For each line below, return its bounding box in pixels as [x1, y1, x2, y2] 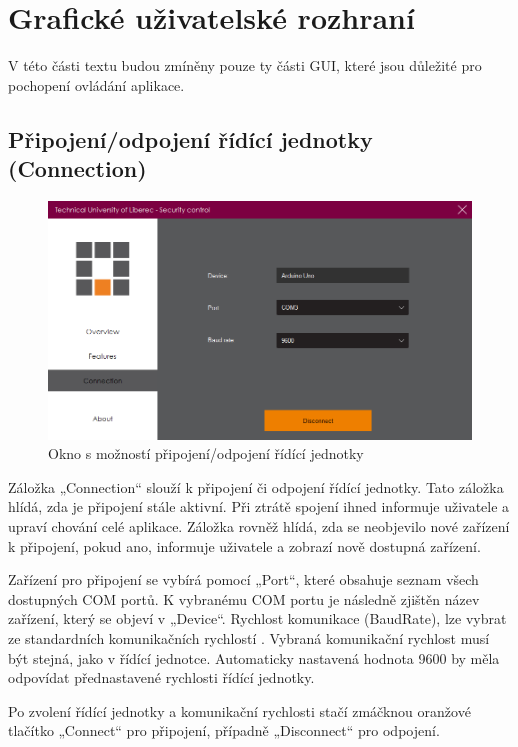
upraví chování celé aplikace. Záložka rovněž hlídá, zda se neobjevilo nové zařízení [8, 516, 510, 537]
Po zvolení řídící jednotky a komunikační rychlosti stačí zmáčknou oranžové [8, 700, 471, 721]
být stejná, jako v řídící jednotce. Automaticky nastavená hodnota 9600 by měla [8, 647, 500, 668]
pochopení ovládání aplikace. [8, 74, 185, 95]
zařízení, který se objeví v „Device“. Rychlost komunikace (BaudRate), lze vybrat [8, 608, 507, 629]
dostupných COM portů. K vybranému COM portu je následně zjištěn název [8, 588, 480, 609]
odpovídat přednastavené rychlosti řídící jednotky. [8, 667, 315, 688]
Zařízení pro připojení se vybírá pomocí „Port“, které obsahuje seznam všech [8, 569, 479, 590]
